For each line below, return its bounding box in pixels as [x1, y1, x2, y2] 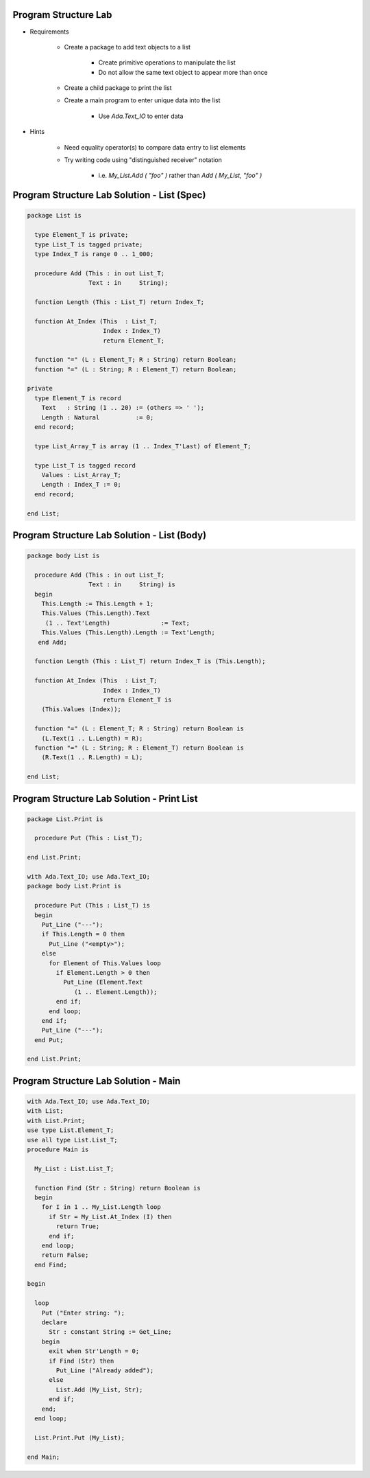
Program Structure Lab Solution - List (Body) [12, 529, 207, 541]
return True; [56, 1223, 100, 1230]
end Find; [34, 1260, 68, 1269]
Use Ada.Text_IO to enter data [98, 112, 184, 120]
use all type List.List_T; [27, 1136, 118, 1144]
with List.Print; [27, 1116, 86, 1124]
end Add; [38, 638, 68, 646]
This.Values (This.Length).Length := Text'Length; [41, 629, 215, 636]
